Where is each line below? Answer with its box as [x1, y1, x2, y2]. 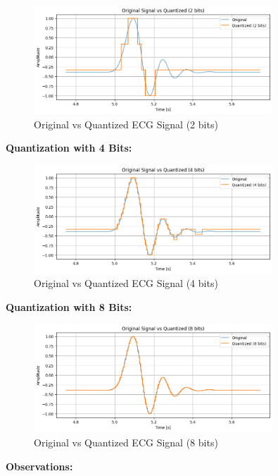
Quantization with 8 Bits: [6, 299, 132, 314]
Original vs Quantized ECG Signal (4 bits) [34, 276, 218, 291]
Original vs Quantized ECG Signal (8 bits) [34, 434, 218, 449]
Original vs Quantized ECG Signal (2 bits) [34, 116, 218, 131]
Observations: [6, 458, 73, 473]
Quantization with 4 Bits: [6, 140, 132, 155]
